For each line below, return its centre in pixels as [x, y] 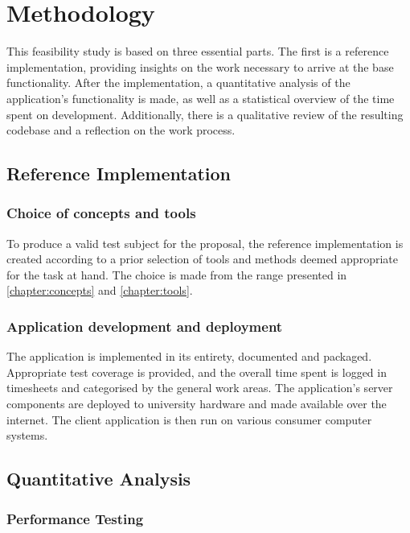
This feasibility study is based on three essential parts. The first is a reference [198, 51]
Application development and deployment [145, 326]
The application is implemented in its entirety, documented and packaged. [189, 356]
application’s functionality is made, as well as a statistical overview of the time [201, 98]
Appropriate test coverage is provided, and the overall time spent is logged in [197, 372]
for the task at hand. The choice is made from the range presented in [177, 274]
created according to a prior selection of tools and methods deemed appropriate [202, 259]
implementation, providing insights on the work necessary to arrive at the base [200, 66]
